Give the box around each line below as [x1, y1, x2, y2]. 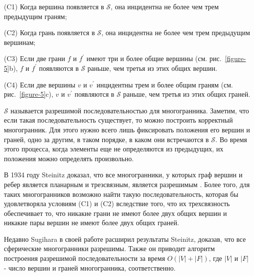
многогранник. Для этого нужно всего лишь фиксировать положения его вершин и [4, 124, 250, 134]
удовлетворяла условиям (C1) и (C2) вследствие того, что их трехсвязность [4, 198, 230, 209]
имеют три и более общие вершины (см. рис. [86, 53, 222, 64]
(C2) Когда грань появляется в [4, 27, 95, 38]
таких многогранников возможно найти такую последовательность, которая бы [4, 189, 238, 199]
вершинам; [4, 37, 36, 47]
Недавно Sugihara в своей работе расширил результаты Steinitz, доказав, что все [4, 234, 246, 244]
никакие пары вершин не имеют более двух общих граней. [4, 217, 179, 228]
